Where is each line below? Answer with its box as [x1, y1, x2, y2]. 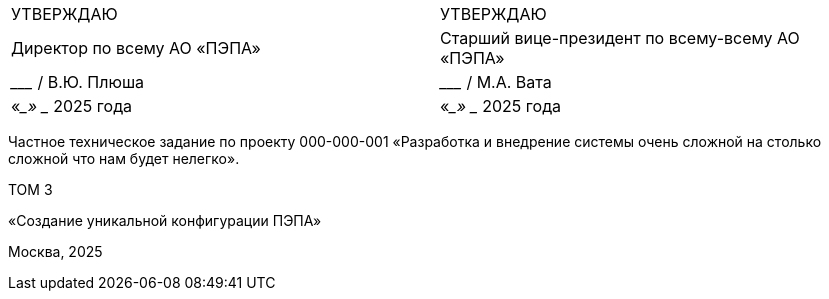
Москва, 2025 [8, 243, 103, 260]
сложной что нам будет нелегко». [8, 150, 240, 167]
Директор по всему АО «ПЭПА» [11, 38, 261, 58]
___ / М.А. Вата [440, 72, 552, 92]
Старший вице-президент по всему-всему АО [440, 28, 800, 48]
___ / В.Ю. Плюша [11, 72, 145, 92]
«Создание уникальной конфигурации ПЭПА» [8, 212, 322, 229]
